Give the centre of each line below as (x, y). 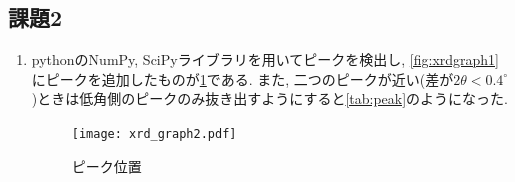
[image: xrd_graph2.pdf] (154, 133)
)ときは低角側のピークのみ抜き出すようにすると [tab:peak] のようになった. (269, 98)
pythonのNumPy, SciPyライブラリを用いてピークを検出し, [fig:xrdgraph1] (265, 59)
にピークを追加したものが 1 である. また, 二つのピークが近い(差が (242, 78)
